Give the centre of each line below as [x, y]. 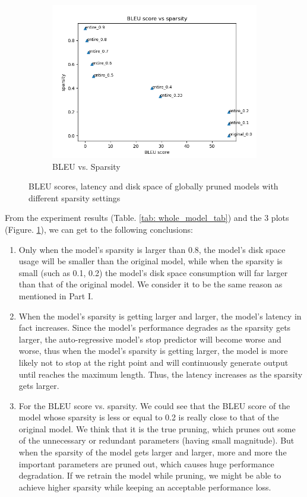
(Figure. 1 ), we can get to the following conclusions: [99, 229]
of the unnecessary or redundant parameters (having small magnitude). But [156, 440]
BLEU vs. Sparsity [86, 166]
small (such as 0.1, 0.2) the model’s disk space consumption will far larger [153, 272]
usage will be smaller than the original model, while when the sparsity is [151, 261]
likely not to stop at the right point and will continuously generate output [153, 362]
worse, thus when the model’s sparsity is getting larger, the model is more [153, 351]
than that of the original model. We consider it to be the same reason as [151, 284]
